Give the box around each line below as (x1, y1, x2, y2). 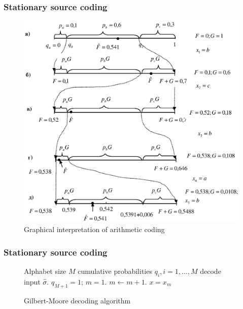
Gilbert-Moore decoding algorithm (24, 295, 131, 305)
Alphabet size (24, 266, 66, 276)
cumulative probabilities (78, 266, 152, 276)
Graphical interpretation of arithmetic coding (24, 224, 165, 235)
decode (200, 266, 221, 276)
